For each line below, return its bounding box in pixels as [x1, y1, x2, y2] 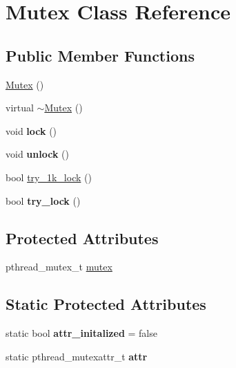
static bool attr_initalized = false [6, 326, 157, 340]
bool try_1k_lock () [6, 169, 92, 184]
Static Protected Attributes [6, 293, 206, 315]
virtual [6, 100, 34, 115]
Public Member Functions [6, 44, 195, 66]
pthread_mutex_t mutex [6, 259, 112, 274]
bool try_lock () [6, 193, 81, 208]
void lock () [6, 123, 57, 138]
